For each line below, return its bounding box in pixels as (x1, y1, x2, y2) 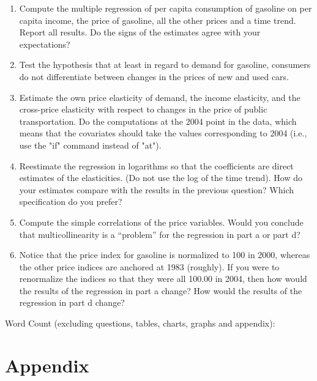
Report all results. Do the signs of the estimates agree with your (19, 26, 261, 39)
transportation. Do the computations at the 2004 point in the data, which (19, 114, 297, 127)
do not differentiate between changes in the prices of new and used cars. (19, 70, 289, 83)
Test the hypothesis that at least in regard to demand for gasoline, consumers (19, 58, 311, 71)
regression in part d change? (19, 296, 125, 309)
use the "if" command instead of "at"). (19, 138, 162, 151)
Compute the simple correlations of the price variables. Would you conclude (19, 215, 304, 228)
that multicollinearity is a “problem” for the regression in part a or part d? (19, 227, 300, 240)
